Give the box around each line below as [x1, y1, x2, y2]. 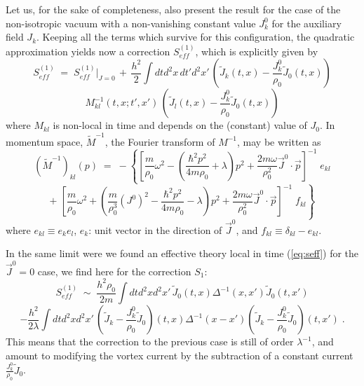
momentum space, [6, 134, 83, 149]
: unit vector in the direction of [88, 222, 222, 237]
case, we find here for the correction [37, 263, 191, 278]
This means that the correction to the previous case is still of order [6, 334, 294, 349]
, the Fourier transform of [105, 134, 215, 149]
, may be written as [237, 134, 321, 149]
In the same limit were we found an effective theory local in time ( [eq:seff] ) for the [6, 246, 359, 261]
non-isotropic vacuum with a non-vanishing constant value [6, 15, 256, 30]
